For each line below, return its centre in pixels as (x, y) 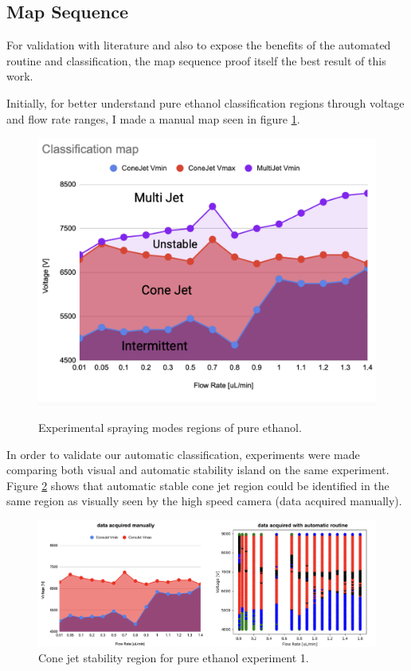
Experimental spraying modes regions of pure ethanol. (170, 428)
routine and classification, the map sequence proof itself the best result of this (196, 60)
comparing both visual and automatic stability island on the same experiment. (198, 470)
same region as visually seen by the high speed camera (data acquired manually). (204, 501)
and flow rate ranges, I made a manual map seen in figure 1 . (153, 118)
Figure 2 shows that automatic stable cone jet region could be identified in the (198, 485)
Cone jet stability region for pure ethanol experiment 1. (174, 658)
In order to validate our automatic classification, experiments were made (183, 454)
